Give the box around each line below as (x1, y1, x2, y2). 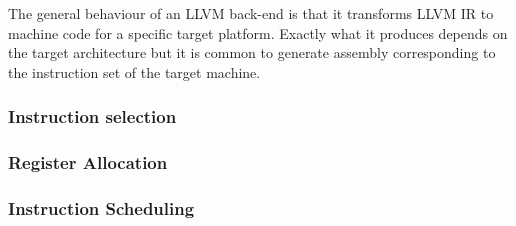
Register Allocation (8, 150, 168, 175)
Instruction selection (8, 104, 177, 129)
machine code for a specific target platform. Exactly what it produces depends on (8, 22, 508, 43)
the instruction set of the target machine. (8, 61, 261, 82)
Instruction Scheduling (8, 195, 195, 220)
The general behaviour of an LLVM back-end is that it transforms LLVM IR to (8, 3, 494, 23)
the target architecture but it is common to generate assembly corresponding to (8, 42, 496, 63)
